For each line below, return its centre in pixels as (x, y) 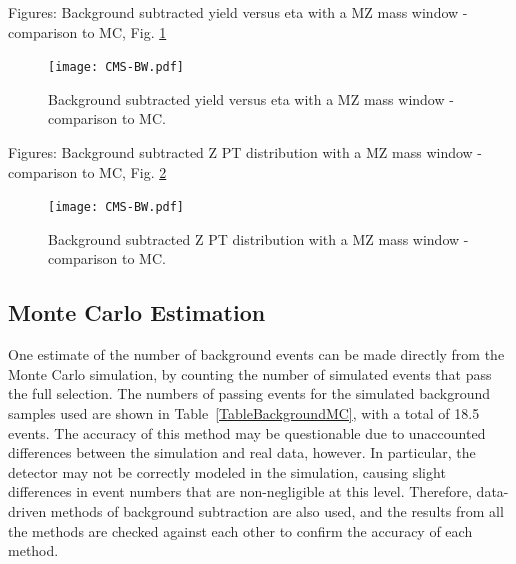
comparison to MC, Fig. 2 (87, 171)
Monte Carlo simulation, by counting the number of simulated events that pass (250, 373)
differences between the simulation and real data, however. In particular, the (242, 452)
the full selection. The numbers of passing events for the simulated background (249, 393)
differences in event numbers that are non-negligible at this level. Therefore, (240, 491)
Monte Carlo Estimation (137, 312)
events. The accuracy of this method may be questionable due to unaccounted (247, 432)
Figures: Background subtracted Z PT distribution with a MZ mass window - (245, 152)
